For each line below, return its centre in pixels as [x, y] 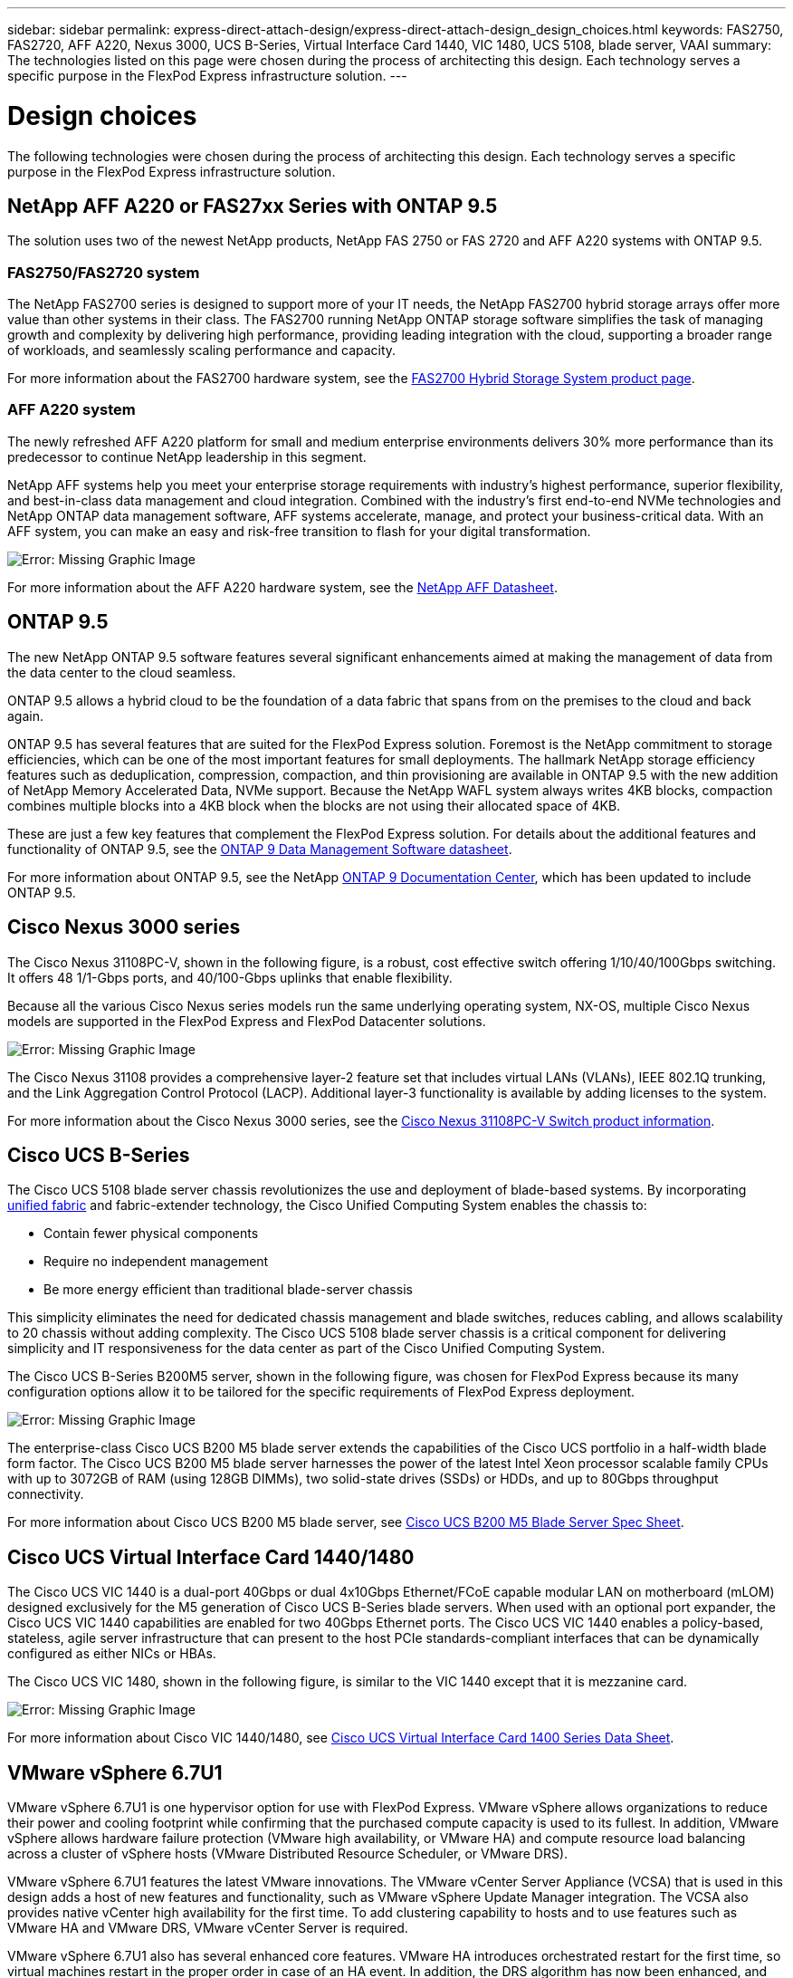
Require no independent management [156, 1262]
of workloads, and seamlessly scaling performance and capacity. [202, 350]
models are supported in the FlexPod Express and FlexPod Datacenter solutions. [247, 1021]
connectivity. [46, 1494]
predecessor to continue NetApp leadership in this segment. [187, 456]
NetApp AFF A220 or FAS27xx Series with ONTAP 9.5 [253, 206]
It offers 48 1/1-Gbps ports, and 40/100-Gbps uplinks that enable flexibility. [230, 977]
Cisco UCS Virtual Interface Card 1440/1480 [211, 1557]
